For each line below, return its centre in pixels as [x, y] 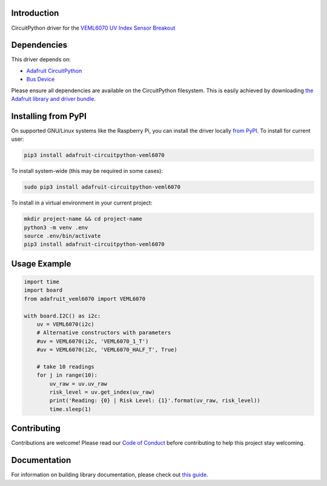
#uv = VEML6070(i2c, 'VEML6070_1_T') [93, 341]
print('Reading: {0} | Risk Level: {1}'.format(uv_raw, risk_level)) [155, 401]
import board [43, 290]
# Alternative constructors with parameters [104, 333]
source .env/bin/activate [62, 236]
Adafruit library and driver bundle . [54, 99]
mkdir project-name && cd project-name [83, 219]
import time [42, 282]
